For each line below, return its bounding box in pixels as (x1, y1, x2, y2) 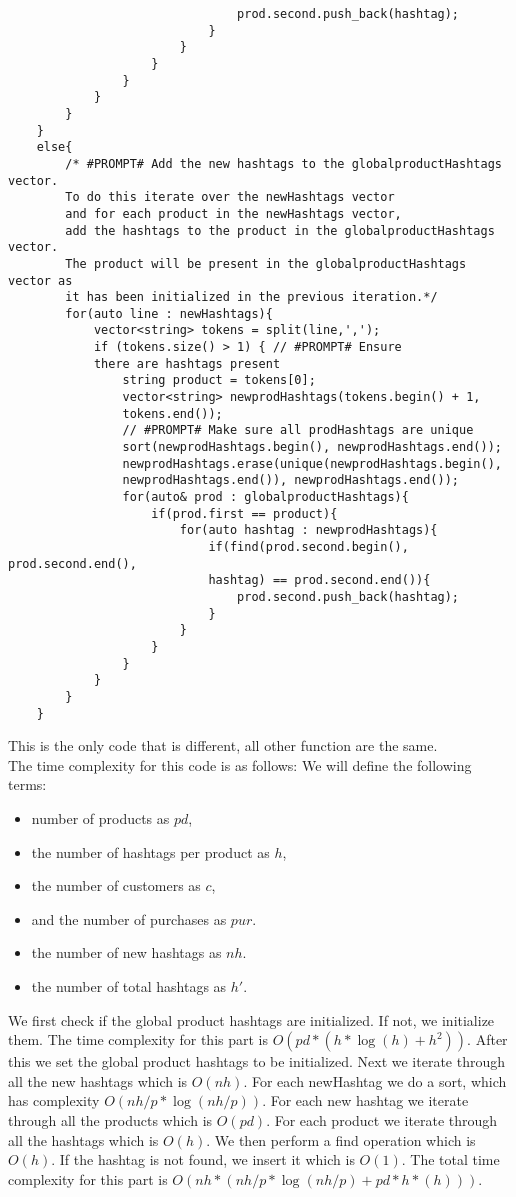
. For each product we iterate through (266, 1109, 498, 1130)
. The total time (401, 1149, 500, 1170)
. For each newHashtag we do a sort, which (243, 1070, 507, 1091)
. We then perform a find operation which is (206, 1129, 476, 1150)
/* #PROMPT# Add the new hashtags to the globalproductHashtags (65, 156, 502, 171)
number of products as (31, 808, 170, 828)
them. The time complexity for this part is (8, 1029, 268, 1050)
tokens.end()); (122, 406, 223, 421)
